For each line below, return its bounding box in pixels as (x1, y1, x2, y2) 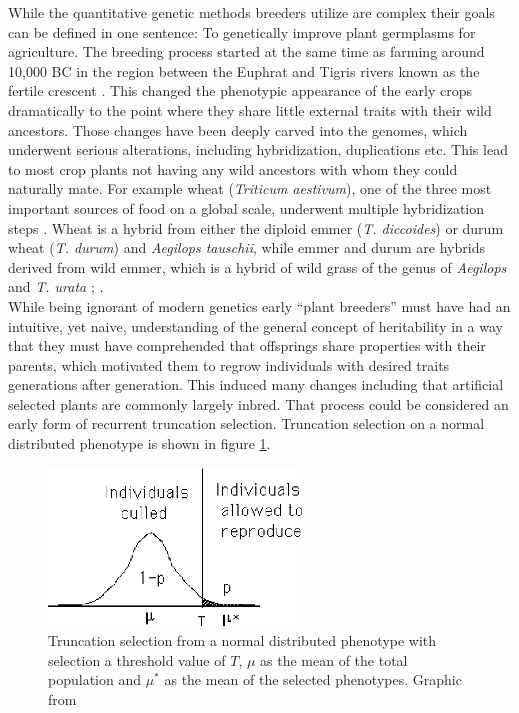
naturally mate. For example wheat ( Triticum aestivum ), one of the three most (8, 178, 492, 199)
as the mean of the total (260, 649, 408, 670)
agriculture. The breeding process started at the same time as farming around (8, 41, 485, 62)
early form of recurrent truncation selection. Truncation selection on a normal (8, 413, 485, 434)
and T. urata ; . (8, 276, 104, 297)
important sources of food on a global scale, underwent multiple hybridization (8, 197, 485, 218)
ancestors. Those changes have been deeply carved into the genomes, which (8, 119, 468, 140)
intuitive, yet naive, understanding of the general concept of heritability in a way (8, 315, 503, 336)
